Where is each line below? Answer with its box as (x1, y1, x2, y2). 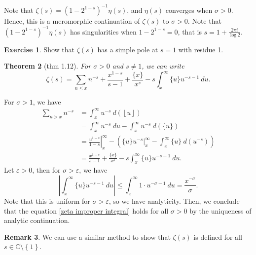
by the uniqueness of (189, 205, 252, 216)
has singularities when (70, 26, 137, 36)
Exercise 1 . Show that (4, 44, 75, 54)
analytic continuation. (4, 215, 70, 225)
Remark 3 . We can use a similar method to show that (4, 231, 171, 242)
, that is (178, 26, 202, 36)
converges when (165, 4, 213, 15)
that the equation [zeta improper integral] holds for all (4, 205, 169, 216)
